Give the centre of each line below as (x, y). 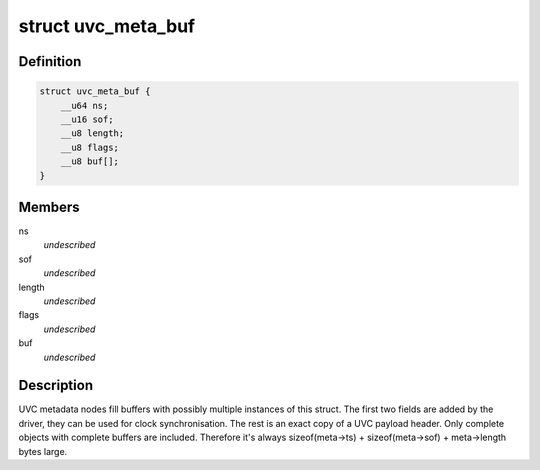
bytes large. (43, 451)
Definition (50, 61)
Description (56, 385)
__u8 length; (92, 133)
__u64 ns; (84, 105)
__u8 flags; (90, 147)
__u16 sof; (87, 119)
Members (49, 206)
